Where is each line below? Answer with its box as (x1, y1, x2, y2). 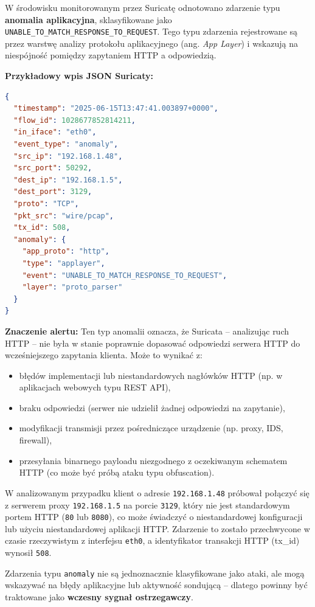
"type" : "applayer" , (22, 258, 105, 268)
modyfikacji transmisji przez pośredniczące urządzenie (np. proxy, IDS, (19, 421, 283, 434)
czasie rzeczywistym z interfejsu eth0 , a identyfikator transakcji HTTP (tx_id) (5, 534, 300, 547)
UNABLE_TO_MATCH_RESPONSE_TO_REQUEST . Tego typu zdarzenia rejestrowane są (5, 25, 298, 38)
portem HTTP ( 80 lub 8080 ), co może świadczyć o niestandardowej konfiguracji (5, 510, 303, 523)
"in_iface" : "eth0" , (13, 128, 97, 137)
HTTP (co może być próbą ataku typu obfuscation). (19, 466, 215, 479)
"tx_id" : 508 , (13, 223, 71, 232)
